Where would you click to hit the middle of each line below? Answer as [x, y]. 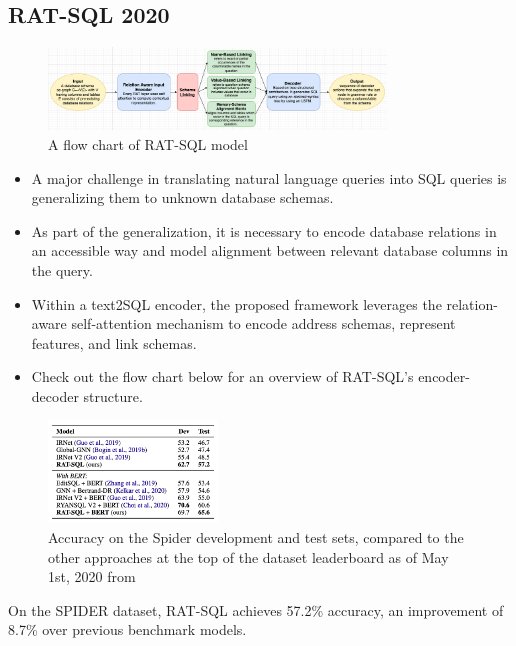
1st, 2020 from [92, 576]
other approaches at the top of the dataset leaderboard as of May [248, 556]
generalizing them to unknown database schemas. [182, 197]
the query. [62, 269]
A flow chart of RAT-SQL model [148, 143]
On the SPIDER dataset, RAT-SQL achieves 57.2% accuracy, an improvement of [256, 609]
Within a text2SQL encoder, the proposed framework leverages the [236, 303]
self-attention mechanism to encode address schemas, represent [263, 323]
